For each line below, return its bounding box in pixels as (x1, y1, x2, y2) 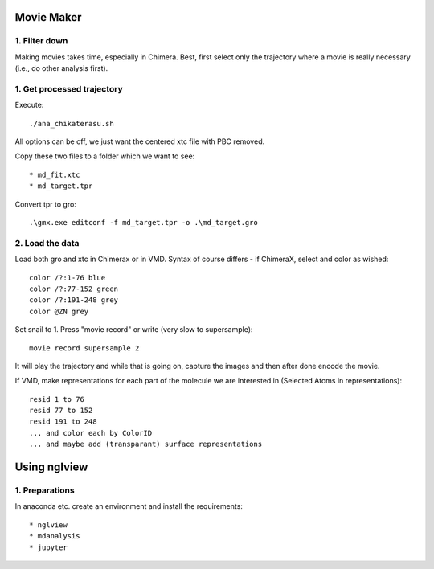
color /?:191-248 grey (29, 296, 119, 305)
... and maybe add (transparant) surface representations (29, 440, 263, 449)
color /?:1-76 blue (29, 273, 106, 282)
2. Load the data (14, 237, 80, 248)
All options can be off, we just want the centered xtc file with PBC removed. (14, 137, 265, 146)
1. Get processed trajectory (14, 83, 124, 94)
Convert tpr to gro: (14, 199, 76, 209)
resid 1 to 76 (29, 395, 84, 403)
